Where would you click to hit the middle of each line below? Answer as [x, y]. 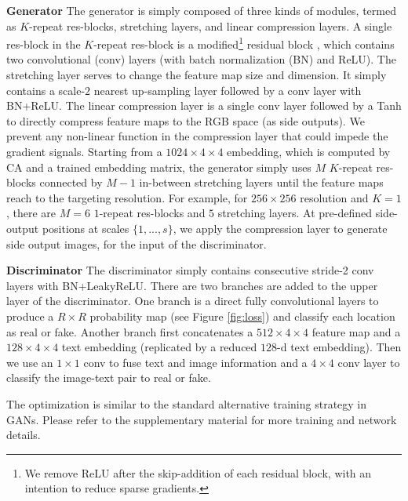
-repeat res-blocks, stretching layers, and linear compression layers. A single [211, 25]
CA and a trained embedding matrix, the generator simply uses [159, 167]
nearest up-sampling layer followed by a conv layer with [228, 90]
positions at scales [86, 228]
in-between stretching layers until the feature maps [261, 182]
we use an [30, 362]
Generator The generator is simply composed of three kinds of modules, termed [201, 10]
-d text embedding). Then [339, 347]
